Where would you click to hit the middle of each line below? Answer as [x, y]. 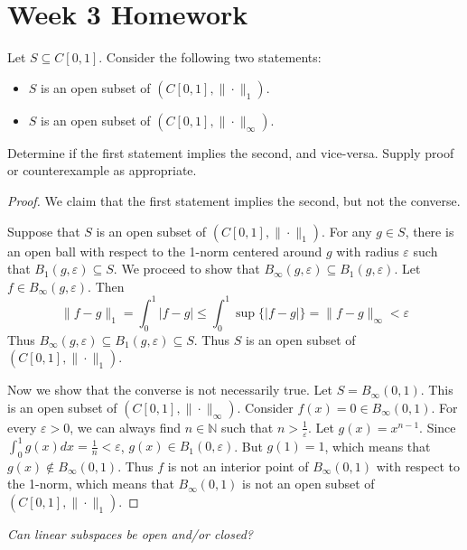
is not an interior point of [238, 466]
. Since [438, 427]
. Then [106, 286]
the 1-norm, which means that [91, 484]
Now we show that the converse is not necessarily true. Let [170, 390]
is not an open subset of [308, 484]
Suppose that [44, 231]
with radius [368, 251]
